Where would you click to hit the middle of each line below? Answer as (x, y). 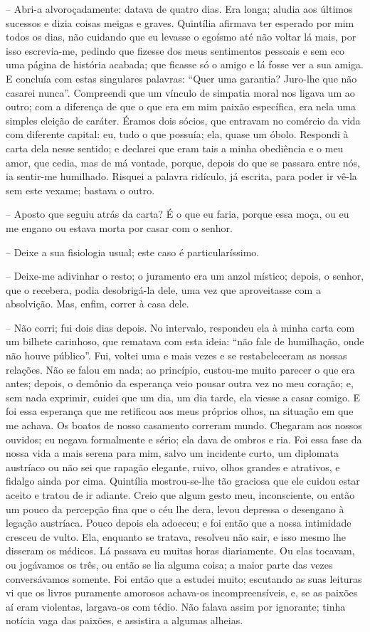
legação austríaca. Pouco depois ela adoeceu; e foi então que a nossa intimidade (179, 523)
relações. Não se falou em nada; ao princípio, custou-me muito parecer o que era (180, 369)
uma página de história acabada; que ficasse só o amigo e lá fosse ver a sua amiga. (185, 64)
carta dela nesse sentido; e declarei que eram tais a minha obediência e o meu (175, 148)
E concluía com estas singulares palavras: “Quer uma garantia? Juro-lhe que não (181, 78)
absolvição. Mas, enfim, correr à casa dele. (97, 304)
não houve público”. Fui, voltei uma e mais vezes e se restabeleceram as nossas (176, 355)
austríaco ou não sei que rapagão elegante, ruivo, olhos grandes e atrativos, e (173, 467)
